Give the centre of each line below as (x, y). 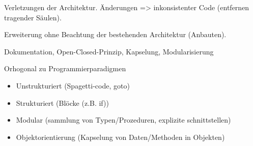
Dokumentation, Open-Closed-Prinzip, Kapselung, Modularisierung (109, 51)
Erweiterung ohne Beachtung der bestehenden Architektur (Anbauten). (115, 34)
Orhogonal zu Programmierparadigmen (65, 68)
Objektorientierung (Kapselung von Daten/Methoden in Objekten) (120, 137)
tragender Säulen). (33, 17)
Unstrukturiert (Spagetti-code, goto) (73, 85)
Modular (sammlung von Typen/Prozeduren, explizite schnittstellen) (123, 120)
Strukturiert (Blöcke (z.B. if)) (62, 103)
